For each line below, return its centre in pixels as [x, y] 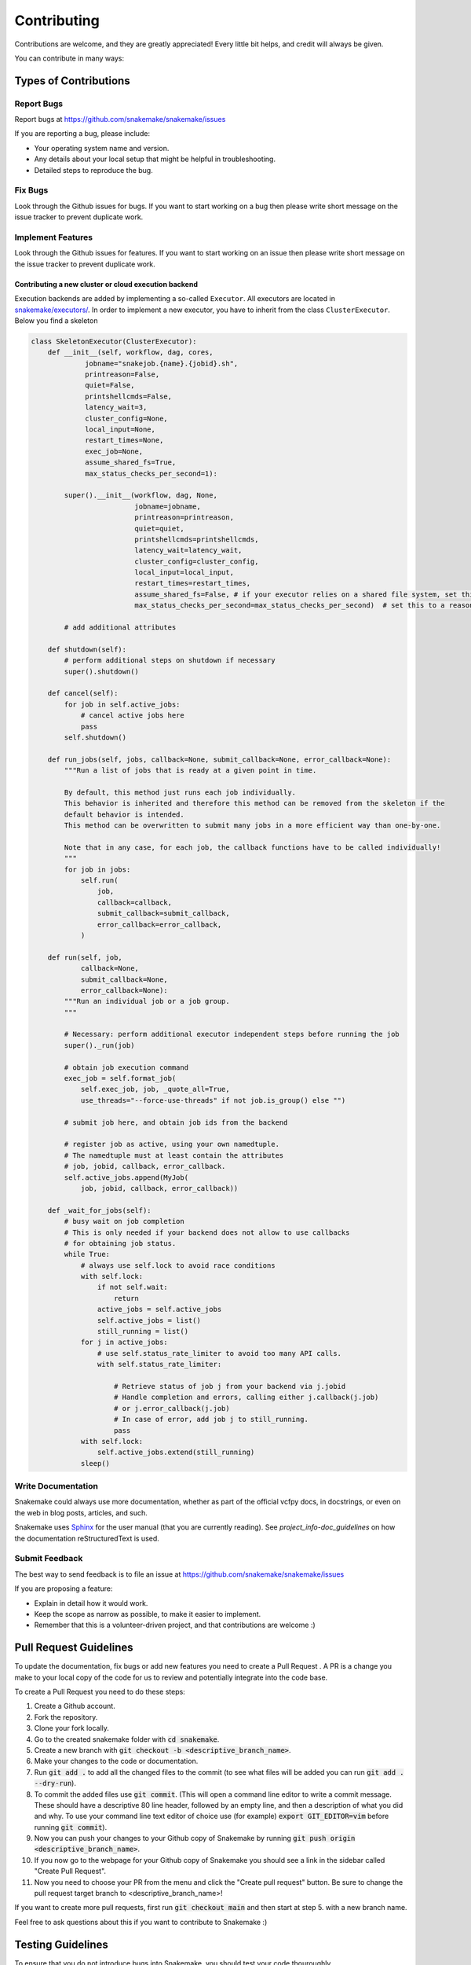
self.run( [99, 881]
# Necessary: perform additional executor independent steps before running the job [232, 1034]
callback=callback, [135, 902]
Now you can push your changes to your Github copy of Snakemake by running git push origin [195, 1838]
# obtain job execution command [126, 1067]
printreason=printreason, [184, 518]
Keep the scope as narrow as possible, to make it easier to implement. [148, 1614]
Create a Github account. [75, 1706]
